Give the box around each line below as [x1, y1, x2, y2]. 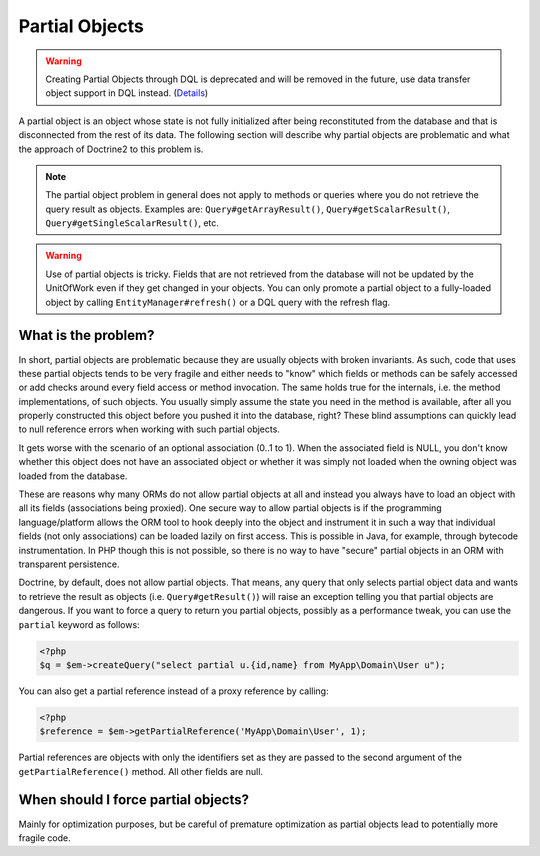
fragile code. [18, 831, 71, 844]
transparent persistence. [18, 558, 120, 570]
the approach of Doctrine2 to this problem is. [18, 143, 204, 155]
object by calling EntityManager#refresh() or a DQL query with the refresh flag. [45, 296, 391, 308]
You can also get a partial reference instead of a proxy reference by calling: [18, 685, 329, 697]
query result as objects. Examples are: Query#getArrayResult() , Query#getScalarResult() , [45, 203, 450, 215]
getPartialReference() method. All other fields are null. [18, 765, 264, 777]
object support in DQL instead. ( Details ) [45, 87, 209, 99]
